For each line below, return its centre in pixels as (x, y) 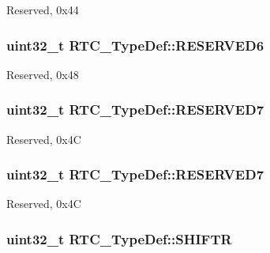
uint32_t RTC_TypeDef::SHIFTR (119, 238)
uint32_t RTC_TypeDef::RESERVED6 (135, 45)
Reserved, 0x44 (43, 9)
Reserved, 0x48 (43, 74)
